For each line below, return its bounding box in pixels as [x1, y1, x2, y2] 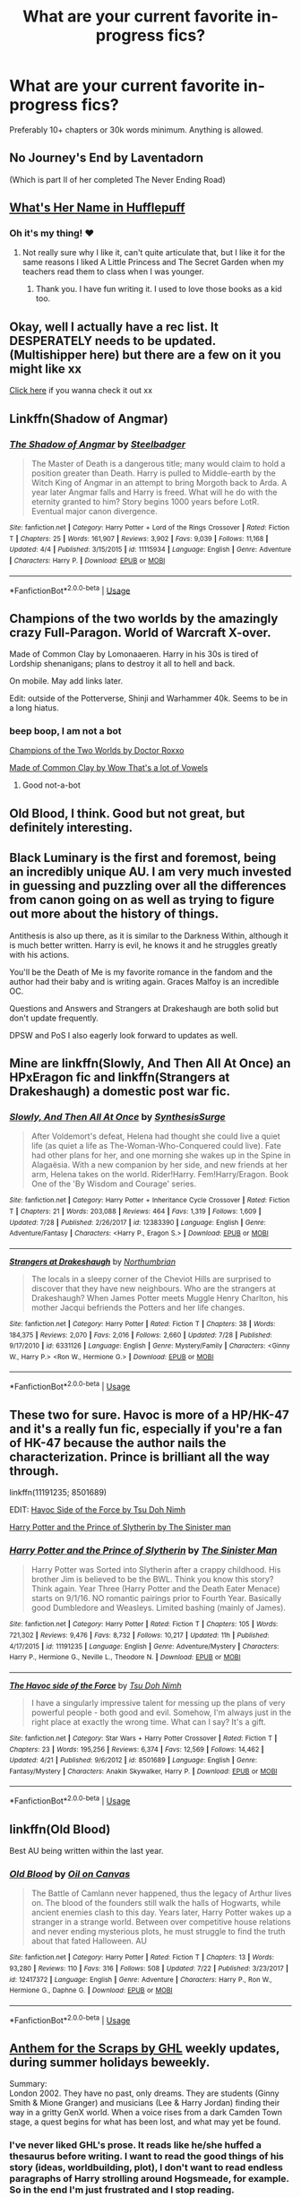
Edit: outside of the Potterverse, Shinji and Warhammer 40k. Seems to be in [9, 693, 288, 704]
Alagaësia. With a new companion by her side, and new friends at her [30, 1159, 288, 1170]
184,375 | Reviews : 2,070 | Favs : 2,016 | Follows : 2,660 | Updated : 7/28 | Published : [9, 1331, 272, 1340]
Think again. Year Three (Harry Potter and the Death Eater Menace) [30, 1583, 280, 1594]
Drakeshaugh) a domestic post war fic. [9, 1083, 231, 1098]
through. [9, 1463, 60, 1478]
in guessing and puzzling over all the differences [9, 878, 287, 893]
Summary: [9, 2079, 47, 2089]
